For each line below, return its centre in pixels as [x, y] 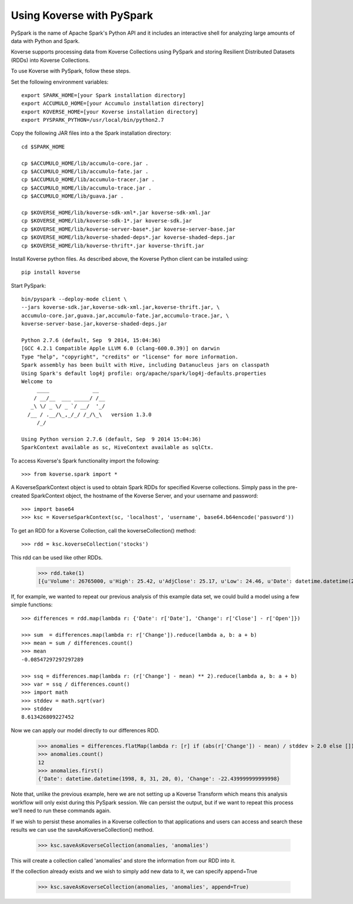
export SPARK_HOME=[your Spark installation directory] [104, 95]
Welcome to [37, 382]
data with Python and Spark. [45, 41]
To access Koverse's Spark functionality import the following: [85, 461]
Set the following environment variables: [60, 82]
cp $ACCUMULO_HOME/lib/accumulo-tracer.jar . [88, 180]
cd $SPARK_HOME [43, 147]
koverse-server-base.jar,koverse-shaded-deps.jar [94, 324]
